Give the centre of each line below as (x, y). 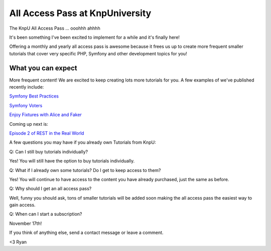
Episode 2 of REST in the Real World (47, 133)
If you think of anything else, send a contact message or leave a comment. (86, 233)
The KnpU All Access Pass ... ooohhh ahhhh (55, 28)
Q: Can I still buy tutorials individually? (48, 151)
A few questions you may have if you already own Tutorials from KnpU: (83, 142)
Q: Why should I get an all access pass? (50, 189)
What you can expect (43, 68)
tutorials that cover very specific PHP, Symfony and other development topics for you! (98, 53)
